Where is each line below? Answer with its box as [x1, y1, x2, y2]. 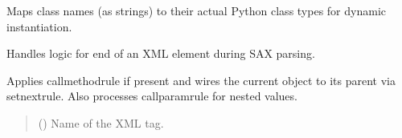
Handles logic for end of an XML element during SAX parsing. [6, 45, 315, 62]
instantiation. [6, 18, 72, 34]
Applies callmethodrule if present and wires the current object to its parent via [6, 71, 396, 88]
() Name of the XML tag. [38, 114, 164, 131]
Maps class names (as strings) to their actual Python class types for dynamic [6, 2, 386, 18]
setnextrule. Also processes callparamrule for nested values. [6, 87, 297, 104]
